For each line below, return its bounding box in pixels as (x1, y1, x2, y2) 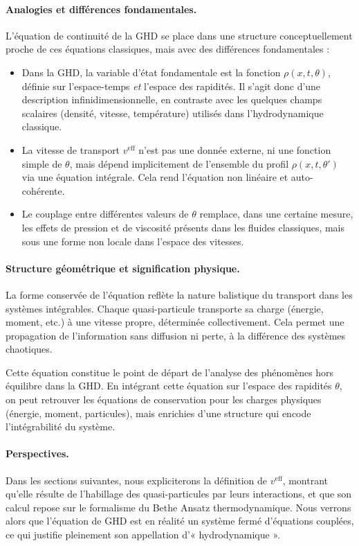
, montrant (282, 473, 329, 487)
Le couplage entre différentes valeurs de (21, 206, 189, 221)
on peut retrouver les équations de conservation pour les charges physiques (6, 392, 322, 407)
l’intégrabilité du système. (6, 419, 116, 434)
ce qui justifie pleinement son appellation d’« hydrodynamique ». (6, 527, 280, 542)
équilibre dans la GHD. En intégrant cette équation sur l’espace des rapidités (6, 378, 332, 393)
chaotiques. (6, 342, 53, 356)
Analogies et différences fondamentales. (6, 1, 197, 16)
